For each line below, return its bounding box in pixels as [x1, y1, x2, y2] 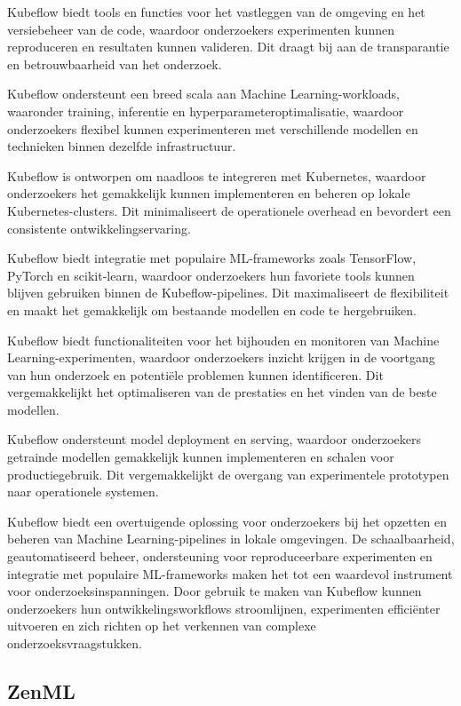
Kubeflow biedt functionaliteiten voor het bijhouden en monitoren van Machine [7, 330, 440, 349]
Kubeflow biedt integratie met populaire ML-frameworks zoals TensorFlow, [7, 249, 417, 267]
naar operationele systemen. [7, 482, 159, 501]
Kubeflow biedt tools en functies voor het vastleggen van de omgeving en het [7, 3, 425, 20]
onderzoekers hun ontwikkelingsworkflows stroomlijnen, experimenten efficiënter [7, 599, 441, 617]
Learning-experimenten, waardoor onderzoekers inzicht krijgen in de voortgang [7, 348, 435, 367]
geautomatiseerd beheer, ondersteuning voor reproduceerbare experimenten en [7, 547, 433, 566]
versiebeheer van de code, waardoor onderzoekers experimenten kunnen [7, 20, 394, 38]
